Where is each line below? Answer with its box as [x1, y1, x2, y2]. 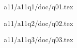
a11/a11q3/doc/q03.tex [4, 34, 74, 45]
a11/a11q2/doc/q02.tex [4, 18, 74, 28]
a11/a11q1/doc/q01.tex [4, 1, 74, 11]
